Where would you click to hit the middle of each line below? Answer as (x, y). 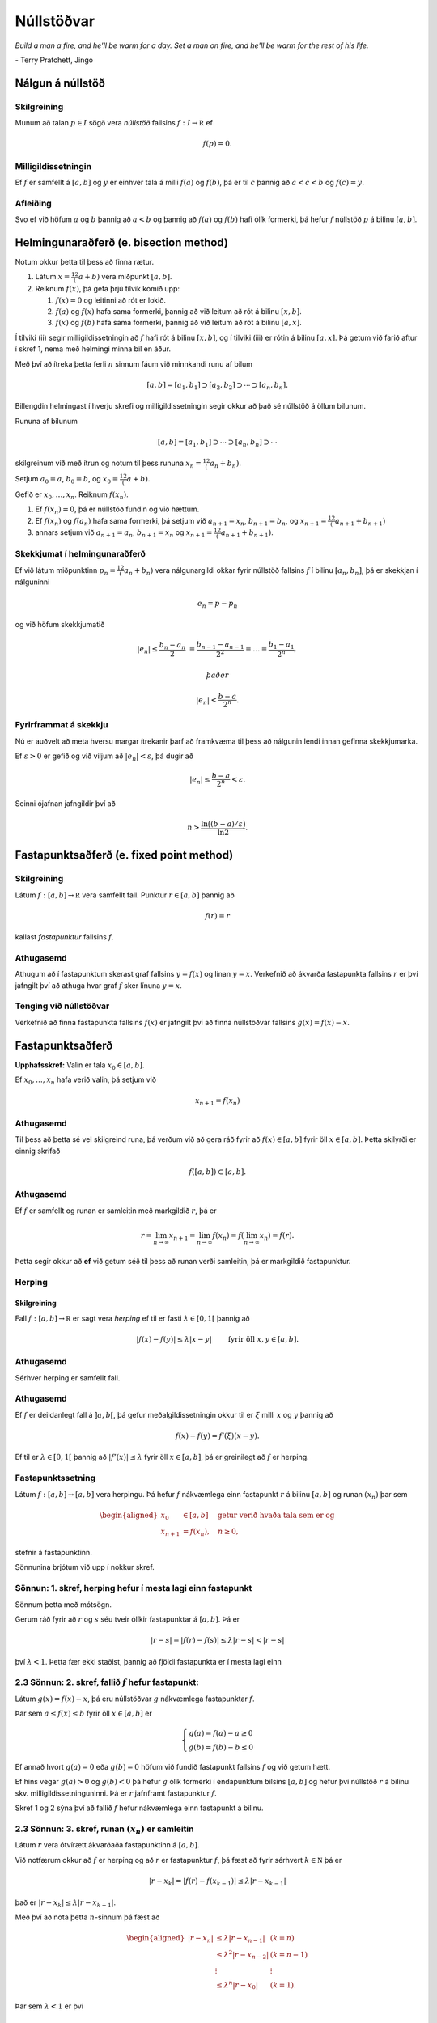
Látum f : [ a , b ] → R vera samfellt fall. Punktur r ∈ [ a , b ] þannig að (125, 895)
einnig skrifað (38, 1151)
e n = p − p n (217, 604)
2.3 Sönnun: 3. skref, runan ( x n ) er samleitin (104, 1830)
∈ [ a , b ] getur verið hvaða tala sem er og (259, 1515)
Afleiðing (33, 203)
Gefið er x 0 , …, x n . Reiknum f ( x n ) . (72, 495)
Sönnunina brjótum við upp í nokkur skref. (85, 1567)
